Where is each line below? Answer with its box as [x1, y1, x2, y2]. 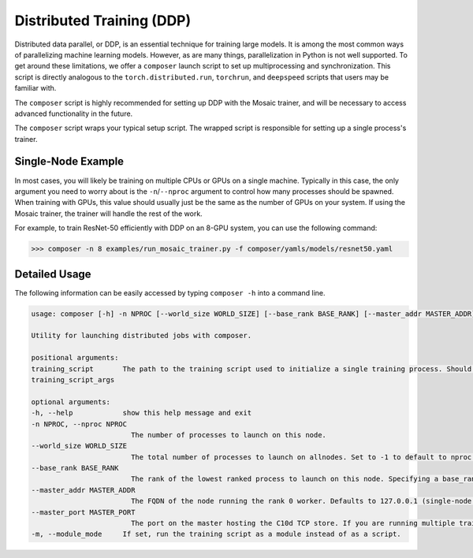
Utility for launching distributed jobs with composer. [31, 331, 252, 340]
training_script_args [31, 375, 115, 384]
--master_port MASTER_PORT [31, 508, 136, 516]
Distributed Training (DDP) [14, 12, 192, 29]
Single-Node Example [14, 154, 125, 169]
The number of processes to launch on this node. [130, 430, 327, 439]
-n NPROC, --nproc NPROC [31, 419, 128, 429]
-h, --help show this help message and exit [31, 408, 252, 418]
